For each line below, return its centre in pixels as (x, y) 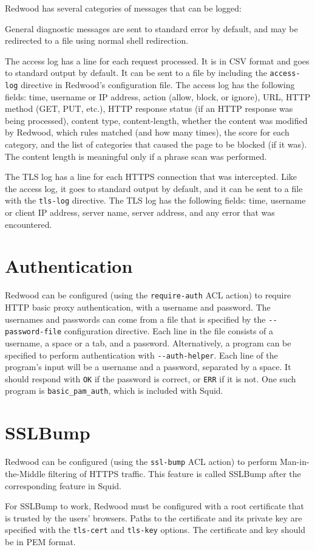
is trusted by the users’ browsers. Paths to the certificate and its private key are (154, 517)
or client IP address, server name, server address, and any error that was (140, 212)
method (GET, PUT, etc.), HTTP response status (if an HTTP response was (149, 108)
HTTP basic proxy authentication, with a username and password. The (138, 307)
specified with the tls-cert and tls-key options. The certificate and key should (155, 530)
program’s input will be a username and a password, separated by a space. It (148, 367)
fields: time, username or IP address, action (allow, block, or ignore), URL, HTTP (158, 96)
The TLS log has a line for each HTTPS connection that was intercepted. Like (151, 177)
